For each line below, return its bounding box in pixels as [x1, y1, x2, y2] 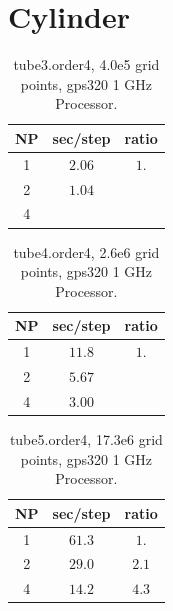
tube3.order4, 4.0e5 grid [13, 54, 160, 75]
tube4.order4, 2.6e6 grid [13, 241, 160, 262]
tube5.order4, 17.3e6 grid [9, 428, 163, 449]
